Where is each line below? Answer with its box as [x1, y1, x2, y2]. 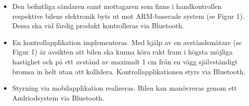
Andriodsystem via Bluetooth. [12, 92, 104, 103]
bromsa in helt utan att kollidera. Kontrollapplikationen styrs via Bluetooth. [12, 66, 246, 76]
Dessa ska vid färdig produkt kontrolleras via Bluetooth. [12, 20, 184, 31]
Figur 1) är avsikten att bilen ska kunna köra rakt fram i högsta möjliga [12, 47, 233, 57]
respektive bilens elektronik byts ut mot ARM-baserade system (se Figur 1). [12, 10, 245, 21]
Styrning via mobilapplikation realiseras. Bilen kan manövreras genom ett [12, 83, 237, 93]
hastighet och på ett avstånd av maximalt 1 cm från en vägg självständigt [12, 56, 238, 66]
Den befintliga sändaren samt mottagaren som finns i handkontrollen [12, 1, 222, 11]
